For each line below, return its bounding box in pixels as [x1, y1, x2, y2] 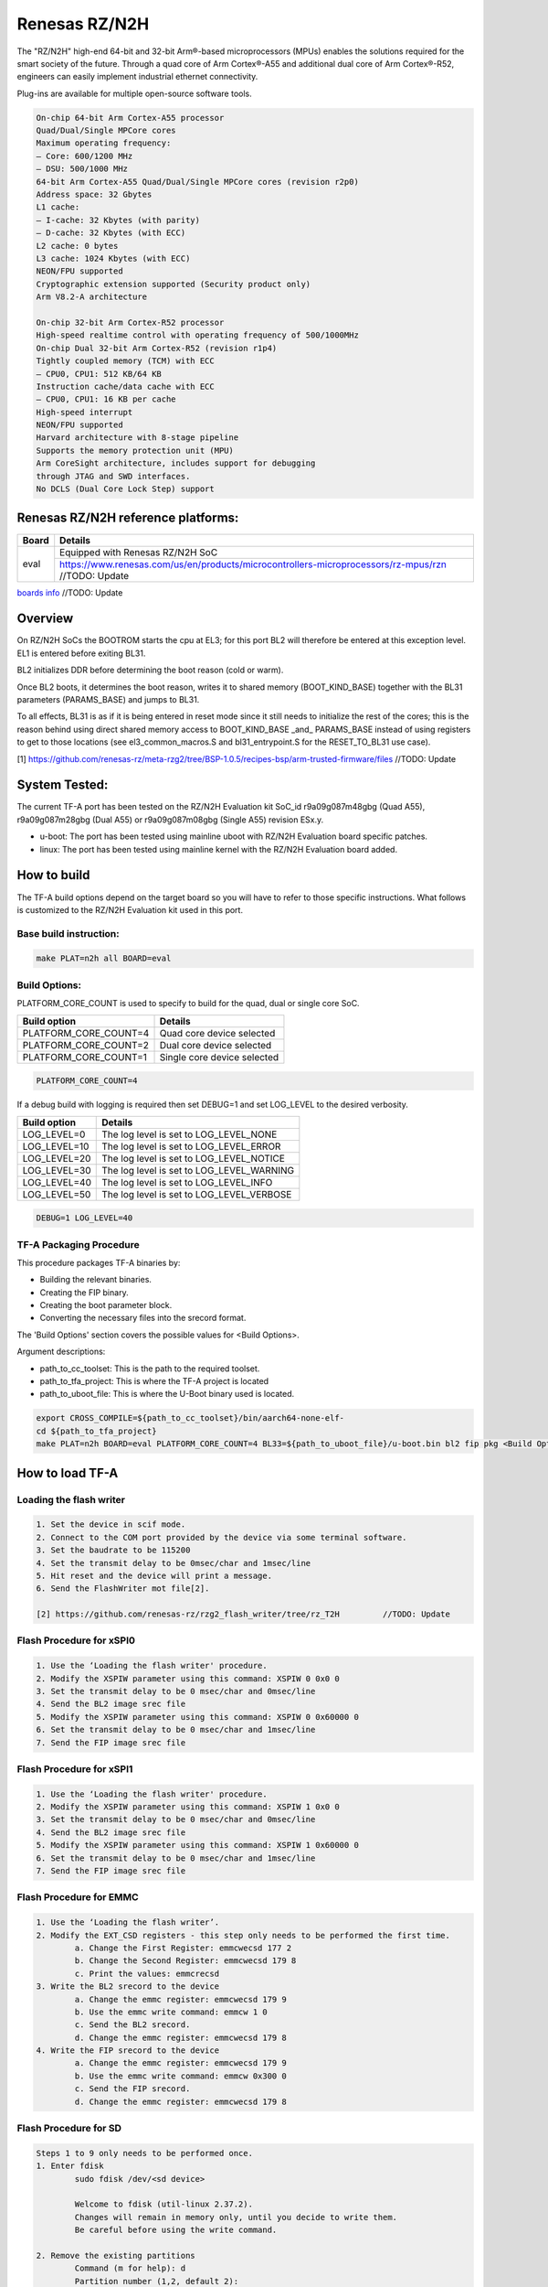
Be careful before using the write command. [74, 2225, 278, 2236]
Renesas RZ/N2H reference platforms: [16, 510, 239, 526]
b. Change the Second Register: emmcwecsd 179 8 [74, 1956, 297, 1966]
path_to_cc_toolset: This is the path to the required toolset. [39, 1363, 260, 1374]
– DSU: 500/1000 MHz [36, 164, 128, 174]
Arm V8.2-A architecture [36, 292, 148, 302]
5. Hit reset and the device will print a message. [36, 1570, 273, 1581]
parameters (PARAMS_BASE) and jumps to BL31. [16, 694, 200, 704]
